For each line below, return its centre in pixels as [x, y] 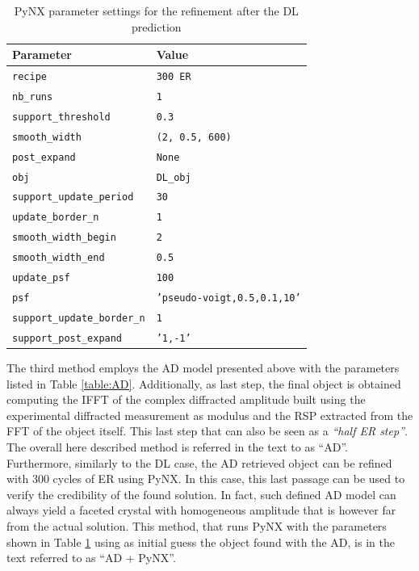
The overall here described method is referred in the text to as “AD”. [177, 446]
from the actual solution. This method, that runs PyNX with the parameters [197, 525]
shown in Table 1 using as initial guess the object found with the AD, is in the [201, 542]
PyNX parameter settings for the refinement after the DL [156, 10]
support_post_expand [67, 338]
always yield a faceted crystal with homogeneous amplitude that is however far [201, 510]
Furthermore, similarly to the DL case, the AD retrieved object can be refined [199, 462]
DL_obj [174, 177]
